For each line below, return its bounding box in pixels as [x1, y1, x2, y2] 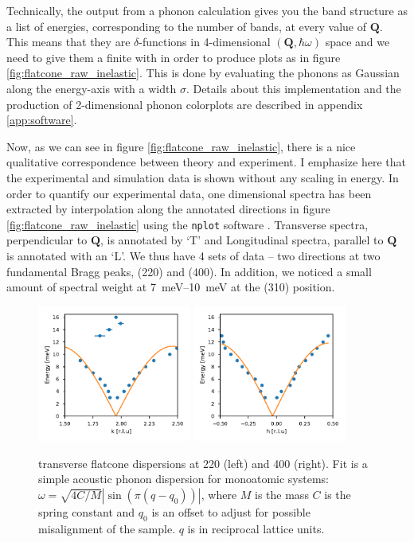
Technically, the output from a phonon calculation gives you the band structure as [6, 2, 408, 18]
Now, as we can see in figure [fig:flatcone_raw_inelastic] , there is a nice [6, 138, 356, 154]
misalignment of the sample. [38, 520, 176, 536]
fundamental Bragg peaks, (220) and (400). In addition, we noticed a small [6, 263, 372, 279]
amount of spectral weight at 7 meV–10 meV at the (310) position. [6, 279, 335, 295]
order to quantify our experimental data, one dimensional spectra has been [6, 185, 372, 201]
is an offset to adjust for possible [151, 503, 310, 520]
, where [201, 485, 237, 502]
